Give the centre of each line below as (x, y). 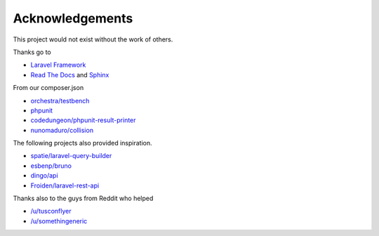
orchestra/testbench (60, 100)
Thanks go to (32, 52)
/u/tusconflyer (51, 211)
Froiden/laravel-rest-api (65, 185)
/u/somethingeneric (59, 221)
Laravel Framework (58, 65)
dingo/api (45, 176)
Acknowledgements (73, 18)
